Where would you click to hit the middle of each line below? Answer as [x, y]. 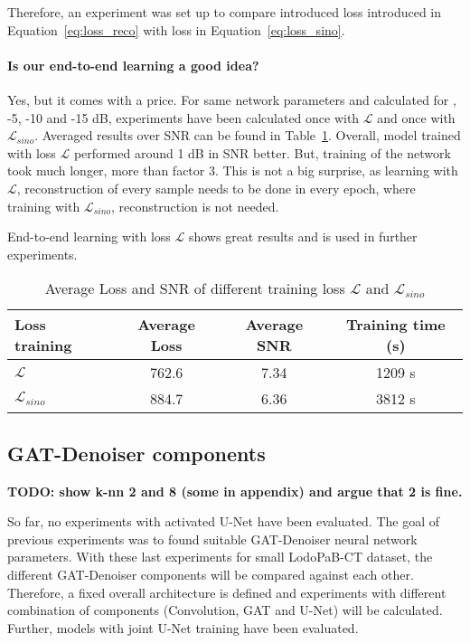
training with [44, 206]
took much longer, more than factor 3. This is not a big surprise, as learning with [233, 170]
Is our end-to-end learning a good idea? [133, 65]
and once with [416, 117]
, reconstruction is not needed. [195, 206]
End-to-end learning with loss [89, 236]
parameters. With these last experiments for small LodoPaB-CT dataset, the [220, 557]
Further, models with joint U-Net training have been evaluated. [183, 627]
